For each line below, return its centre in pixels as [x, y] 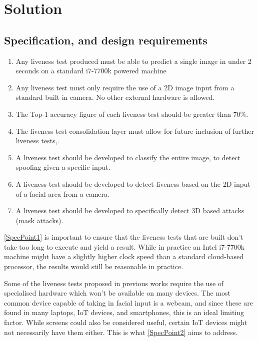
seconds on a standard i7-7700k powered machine [91, 71]
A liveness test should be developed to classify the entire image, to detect [128, 157]
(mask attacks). [39, 220]
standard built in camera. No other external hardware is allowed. [115, 97]
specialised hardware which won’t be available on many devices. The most [117, 293]
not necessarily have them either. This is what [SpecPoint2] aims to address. [121, 332]
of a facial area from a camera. [62, 193]
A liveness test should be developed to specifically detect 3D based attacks [130, 210]
